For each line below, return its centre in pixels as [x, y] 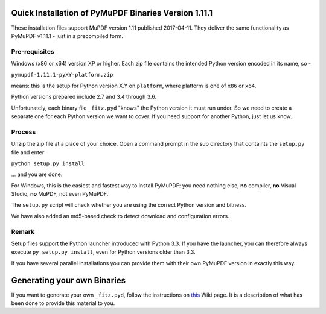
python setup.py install [48, 163]
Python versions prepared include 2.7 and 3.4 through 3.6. [84, 97]
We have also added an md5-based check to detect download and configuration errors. [120, 216]
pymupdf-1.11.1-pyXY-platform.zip [62, 75]
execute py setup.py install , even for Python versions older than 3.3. [103, 252]
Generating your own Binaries [69, 280]
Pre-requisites [33, 51]
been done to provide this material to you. [63, 303]
